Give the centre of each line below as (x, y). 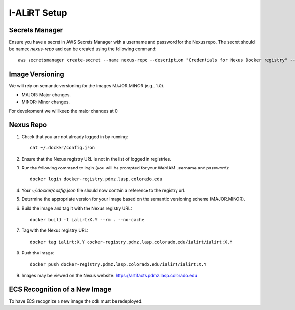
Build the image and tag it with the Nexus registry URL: (77, 208)
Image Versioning (37, 74)
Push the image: (38, 253)
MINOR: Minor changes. (46, 102)
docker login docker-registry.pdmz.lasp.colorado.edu (96, 179)
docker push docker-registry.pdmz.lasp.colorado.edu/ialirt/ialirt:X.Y (118, 264)
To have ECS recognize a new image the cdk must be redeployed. (76, 301)
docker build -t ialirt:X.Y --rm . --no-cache (87, 219)
